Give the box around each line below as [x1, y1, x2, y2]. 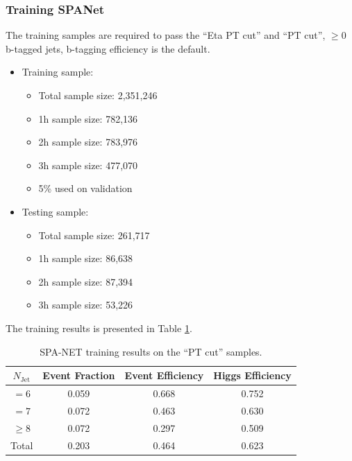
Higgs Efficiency [213, 368, 292, 383]
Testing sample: [22, 204, 89, 218]
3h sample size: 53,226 [38, 297, 133, 312]
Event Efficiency [124, 368, 204, 383]
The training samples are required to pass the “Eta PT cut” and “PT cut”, [6, 28, 326, 42]
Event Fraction [42, 368, 115, 383]
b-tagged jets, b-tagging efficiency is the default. [6, 41, 210, 55]
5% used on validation [38, 181, 133, 195]
